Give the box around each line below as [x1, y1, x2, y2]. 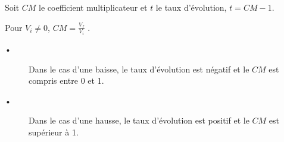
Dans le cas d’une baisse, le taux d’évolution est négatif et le [29, 62, 249, 75]
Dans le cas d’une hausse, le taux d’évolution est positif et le [29, 114, 249, 127]
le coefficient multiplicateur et [39, 1, 148, 13]
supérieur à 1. [29, 126, 79, 138]
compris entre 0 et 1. [29, 74, 104, 87]
